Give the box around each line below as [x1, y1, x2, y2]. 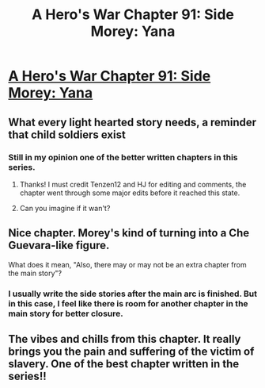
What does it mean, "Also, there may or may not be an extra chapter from [8, 259, 247, 269]
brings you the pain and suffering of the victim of [8, 345, 255, 358]
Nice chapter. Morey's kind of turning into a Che [8, 226, 250, 240]
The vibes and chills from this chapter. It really [8, 332, 241, 346]
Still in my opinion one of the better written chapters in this [8, 152, 239, 163]
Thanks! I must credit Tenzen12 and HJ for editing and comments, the [19, 179, 247, 189]
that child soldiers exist [8, 128, 127, 141]
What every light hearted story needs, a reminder [8, 115, 257, 129]
